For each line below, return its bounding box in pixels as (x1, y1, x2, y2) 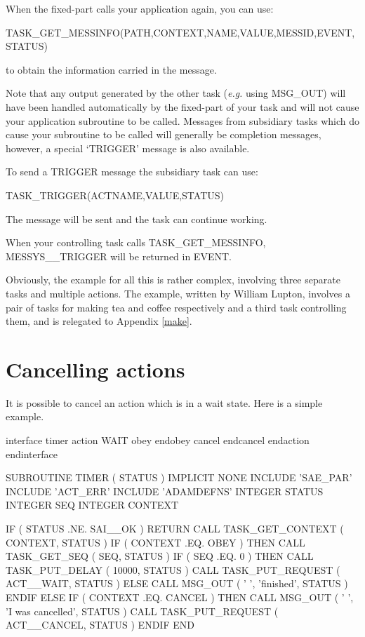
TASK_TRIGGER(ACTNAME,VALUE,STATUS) (6, 187, 224, 202)
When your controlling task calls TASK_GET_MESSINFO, (6, 235, 266, 250)
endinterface (6, 446, 58, 461)
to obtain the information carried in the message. (6, 62, 217, 76)
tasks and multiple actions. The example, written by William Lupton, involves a (6, 286, 350, 300)
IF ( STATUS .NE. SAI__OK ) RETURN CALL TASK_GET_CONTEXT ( (6, 521, 344, 535)
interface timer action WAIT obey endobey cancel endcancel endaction (6, 433, 310, 447)
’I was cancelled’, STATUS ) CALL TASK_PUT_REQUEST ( (6, 603, 279, 618)
